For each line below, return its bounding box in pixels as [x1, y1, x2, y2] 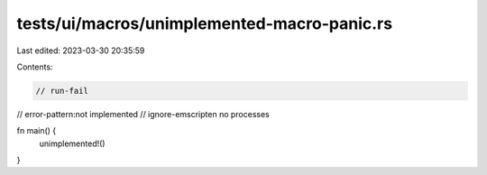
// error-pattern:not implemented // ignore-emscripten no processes [16, 108, 270, 119]
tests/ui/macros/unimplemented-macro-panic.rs [16, 14, 392, 33]
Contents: [16, 61, 53, 72]
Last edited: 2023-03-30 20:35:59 [16, 45, 145, 56]
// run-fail [35, 86, 89, 96]
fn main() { [16, 125, 57, 136]
